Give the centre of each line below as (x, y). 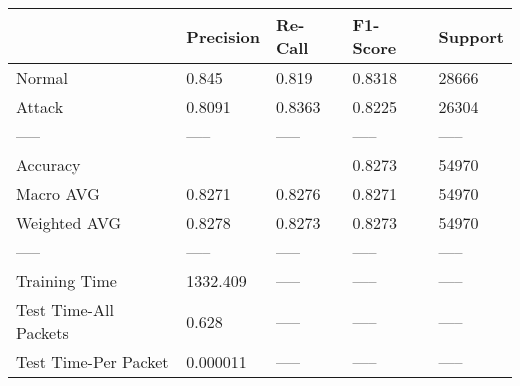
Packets (42, 332)
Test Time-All (65, 309)
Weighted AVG (69, 222)
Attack (40, 106)
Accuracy (48, 164)
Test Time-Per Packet (92, 361)
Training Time (66, 280)
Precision (223, 36)
